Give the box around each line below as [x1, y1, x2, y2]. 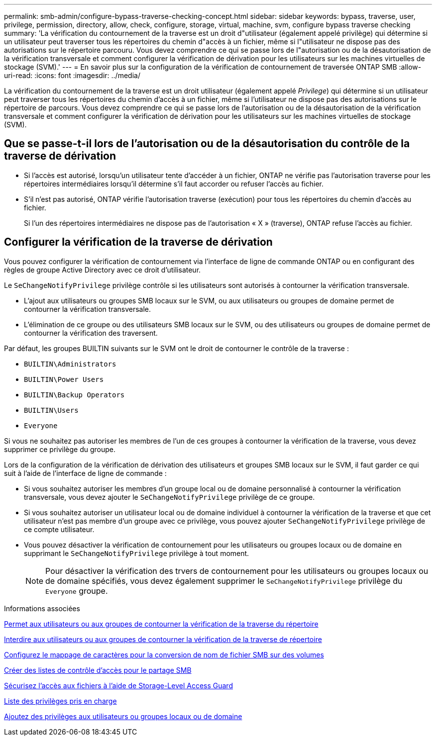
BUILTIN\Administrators [24, 360, 116, 368]
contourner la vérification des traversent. [24, 328, 158, 337]
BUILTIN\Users [24, 406, 79, 414]
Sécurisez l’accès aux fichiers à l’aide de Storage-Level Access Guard [4, 681, 233, 690]
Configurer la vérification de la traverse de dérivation [4, 236, 273, 249]
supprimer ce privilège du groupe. [4, 445, 116, 454]
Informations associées [4, 604, 80, 613]
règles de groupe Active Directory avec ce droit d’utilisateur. [4, 265, 201, 274]
